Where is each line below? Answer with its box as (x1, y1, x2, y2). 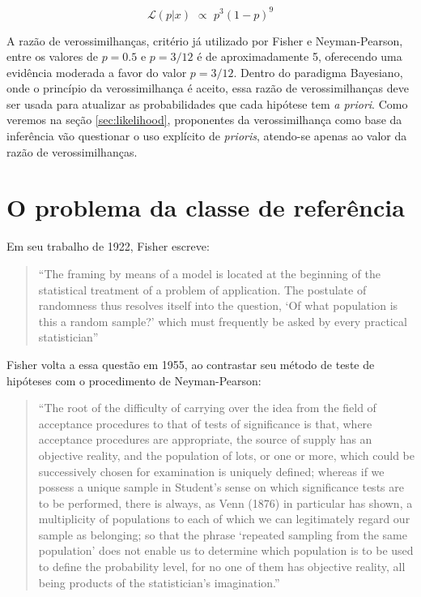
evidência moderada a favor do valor (6, 63, 187, 80)
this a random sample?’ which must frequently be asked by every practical (38, 312, 407, 329)
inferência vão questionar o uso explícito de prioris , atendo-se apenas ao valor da (6, 127, 407, 144)
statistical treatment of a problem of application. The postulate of (38, 281, 367, 298)
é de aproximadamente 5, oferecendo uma (197, 48, 402, 65)
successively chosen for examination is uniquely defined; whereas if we (38, 462, 385, 479)
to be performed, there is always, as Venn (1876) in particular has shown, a (38, 494, 413, 511)
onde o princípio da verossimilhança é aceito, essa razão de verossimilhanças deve (6, 79, 409, 97)
